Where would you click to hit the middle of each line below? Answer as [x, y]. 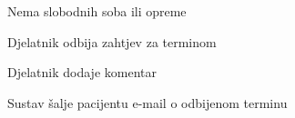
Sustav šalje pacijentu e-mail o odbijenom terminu [147, 102]
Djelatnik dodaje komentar [82, 72]
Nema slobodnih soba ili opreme [97, 11]
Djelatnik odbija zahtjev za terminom [112, 41]
